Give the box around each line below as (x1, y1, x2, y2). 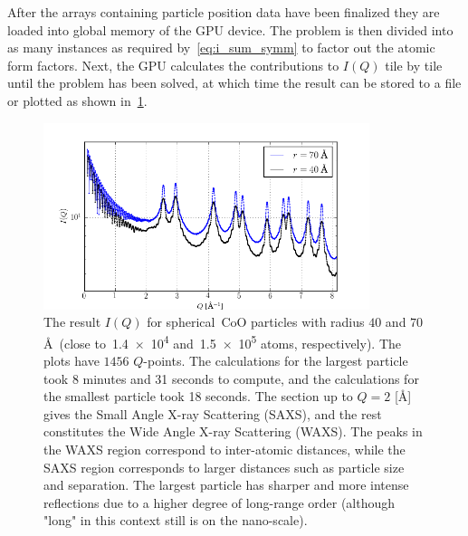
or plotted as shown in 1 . (7, 91, 148, 110)
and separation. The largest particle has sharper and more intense (43, 475, 409, 494)
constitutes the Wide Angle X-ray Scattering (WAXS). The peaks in (43, 422, 423, 441)
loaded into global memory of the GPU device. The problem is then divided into (7, 20, 454, 39)
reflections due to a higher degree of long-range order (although (43, 493, 396, 512)
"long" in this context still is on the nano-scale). (43, 511, 308, 530)
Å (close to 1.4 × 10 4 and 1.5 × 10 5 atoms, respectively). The (43, 330, 402, 352)
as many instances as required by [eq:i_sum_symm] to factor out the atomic (7, 38, 435, 57)
